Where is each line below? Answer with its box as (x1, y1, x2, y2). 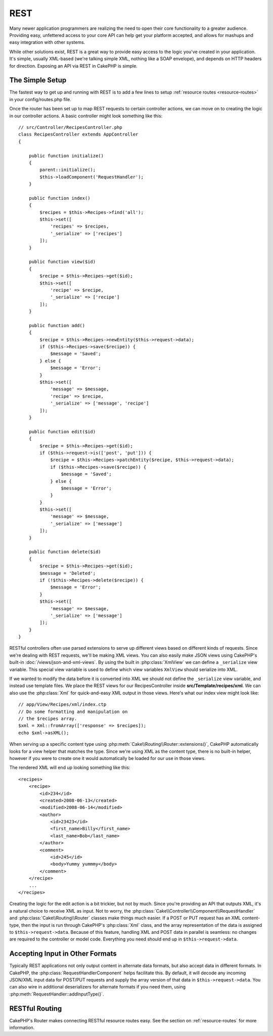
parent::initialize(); (39, 167, 96, 173)
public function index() (28, 195, 90, 201)
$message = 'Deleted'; (39, 570, 96, 576)
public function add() (28, 323, 85, 328)
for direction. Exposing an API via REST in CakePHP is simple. (9, 63, 138, 69)
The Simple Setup (9, 76, 67, 84)
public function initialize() (28, 153, 104, 159)
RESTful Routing (9, 1004, 62, 1013)
